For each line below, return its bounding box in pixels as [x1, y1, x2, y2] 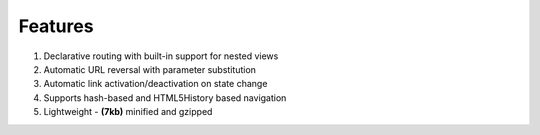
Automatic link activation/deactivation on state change [43, 78, 268, 90]
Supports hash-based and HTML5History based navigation [43, 91, 287, 104]
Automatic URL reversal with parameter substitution [43, 63, 257, 75]
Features [18, 15, 94, 37]
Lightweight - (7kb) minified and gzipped [43, 106, 213, 118]
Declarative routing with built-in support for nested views [43, 50, 279, 62]
